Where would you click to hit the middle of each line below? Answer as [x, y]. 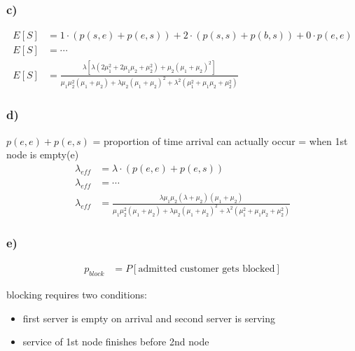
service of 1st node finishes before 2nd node [116, 342]
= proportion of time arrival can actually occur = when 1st [220, 140]
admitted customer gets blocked [207, 269]
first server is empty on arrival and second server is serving [149, 318]
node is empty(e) [43, 154]
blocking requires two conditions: [77, 295]
